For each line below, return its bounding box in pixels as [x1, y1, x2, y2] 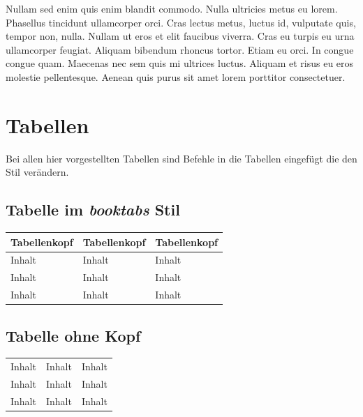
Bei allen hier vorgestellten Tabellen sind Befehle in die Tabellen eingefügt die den [6, 151, 357, 165]
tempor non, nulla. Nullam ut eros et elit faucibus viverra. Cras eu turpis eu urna [6, 29, 355, 43]
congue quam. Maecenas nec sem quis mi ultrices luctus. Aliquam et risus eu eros [6, 56, 354, 70]
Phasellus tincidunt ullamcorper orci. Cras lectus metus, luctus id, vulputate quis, [6, 15, 356, 29]
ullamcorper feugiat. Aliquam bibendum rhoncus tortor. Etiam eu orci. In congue [6, 42, 354, 56]
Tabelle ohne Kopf [6, 324, 141, 346]
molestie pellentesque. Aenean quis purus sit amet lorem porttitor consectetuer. [6, 69, 346, 84]
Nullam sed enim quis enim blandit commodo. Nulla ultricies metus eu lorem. [6, 1, 338, 15]
